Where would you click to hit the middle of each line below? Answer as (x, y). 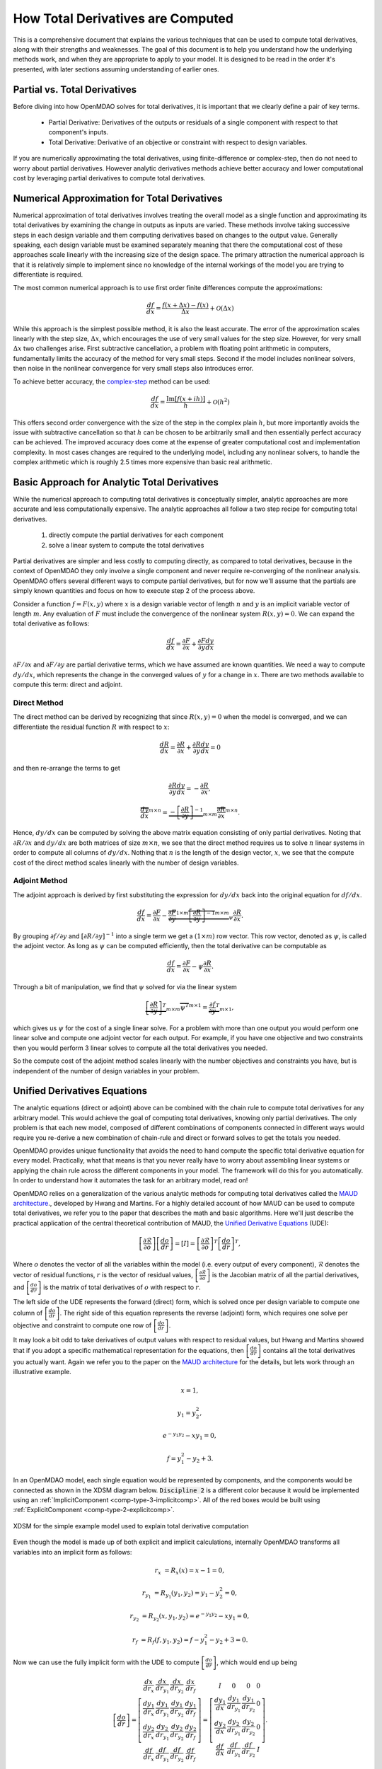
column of (28, 1313)
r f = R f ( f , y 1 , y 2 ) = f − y (168, 1640)
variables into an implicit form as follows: (73, 1552)
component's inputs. (79, 132)
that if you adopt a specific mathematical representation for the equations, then (128, 1350)
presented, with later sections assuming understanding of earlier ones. (116, 69)
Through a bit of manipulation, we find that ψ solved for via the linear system (125, 987)
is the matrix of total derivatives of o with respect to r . (122, 1287)
